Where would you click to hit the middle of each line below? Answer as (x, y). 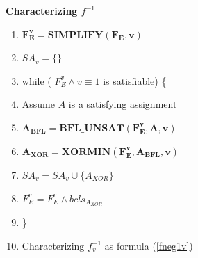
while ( (36, 80)
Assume (38, 104)
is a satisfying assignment (123, 104)
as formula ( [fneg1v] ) (149, 246)
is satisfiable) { (135, 80)
